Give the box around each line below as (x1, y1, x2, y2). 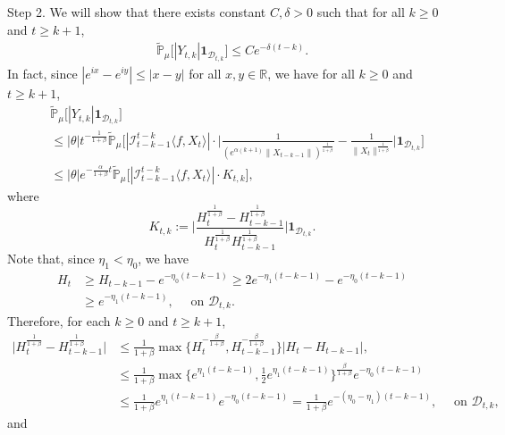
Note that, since (7, 248, 95, 267)
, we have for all (267, 63, 355, 82)
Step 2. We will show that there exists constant (7, 3, 266, 21)
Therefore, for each (7, 312, 111, 330)
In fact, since (7, 63, 78, 82)
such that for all (316, 3, 405, 21)
